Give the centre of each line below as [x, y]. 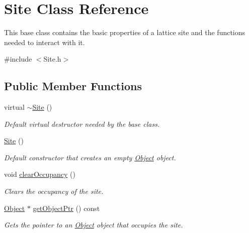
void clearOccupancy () [40, 174]
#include [18, 59]
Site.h [52, 59]
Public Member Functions [73, 86]
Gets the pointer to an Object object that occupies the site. [94, 225]
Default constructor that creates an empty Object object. [90, 157]
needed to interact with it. [45, 42]
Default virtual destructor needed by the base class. [82, 124]
